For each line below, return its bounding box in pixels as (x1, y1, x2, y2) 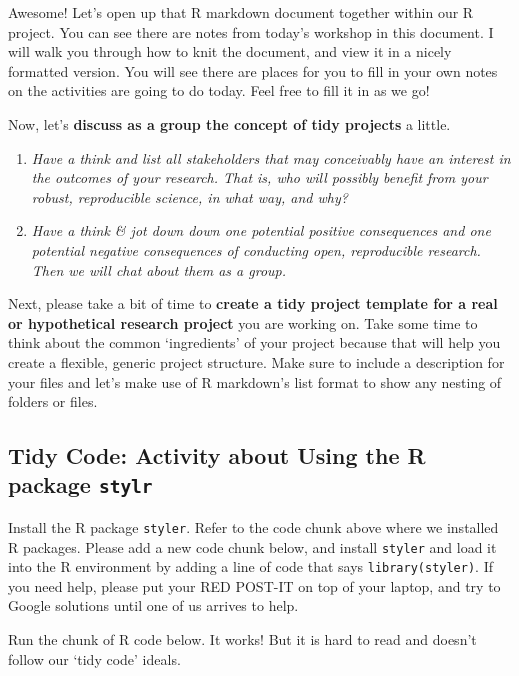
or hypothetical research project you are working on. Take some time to (8, 312, 478, 333)
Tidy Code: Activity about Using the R (8, 440, 426, 471)
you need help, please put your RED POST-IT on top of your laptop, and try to (8, 575, 501, 596)
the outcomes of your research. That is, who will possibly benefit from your (31, 167, 488, 188)
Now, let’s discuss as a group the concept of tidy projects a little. (8, 113, 451, 134)
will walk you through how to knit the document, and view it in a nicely (8, 41, 452, 62)
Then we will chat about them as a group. (31, 259, 287, 280)
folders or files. (8, 391, 98, 412)
